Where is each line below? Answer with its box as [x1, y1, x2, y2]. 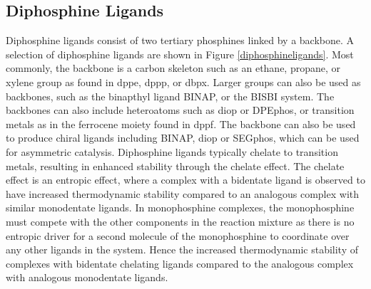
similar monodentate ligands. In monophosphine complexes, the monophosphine [6, 200, 355, 215]
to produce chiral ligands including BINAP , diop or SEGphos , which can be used [6, 130, 360, 145]
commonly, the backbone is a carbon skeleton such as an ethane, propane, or [6, 61, 341, 75]
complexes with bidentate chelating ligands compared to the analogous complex [6, 256, 354, 270]
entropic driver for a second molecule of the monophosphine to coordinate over [6, 228, 350, 243]
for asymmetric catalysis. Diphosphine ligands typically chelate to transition [6, 144, 338, 159]
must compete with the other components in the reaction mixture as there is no [6, 214, 355, 228]
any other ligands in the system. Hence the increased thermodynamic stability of [6, 242, 358, 257]
